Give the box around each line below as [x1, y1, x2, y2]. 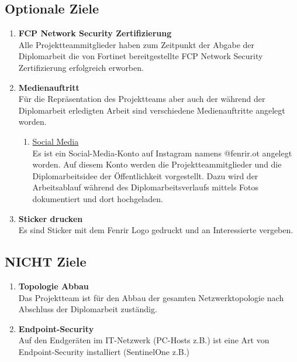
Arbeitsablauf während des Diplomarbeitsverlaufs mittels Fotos [32, 181, 259, 193]
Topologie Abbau [18, 279, 89, 292]
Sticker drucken [18, 212, 83, 224]
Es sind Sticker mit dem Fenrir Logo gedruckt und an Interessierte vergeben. [18, 224, 293, 236]
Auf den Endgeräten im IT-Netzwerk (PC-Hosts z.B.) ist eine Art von [18, 334, 270, 346]
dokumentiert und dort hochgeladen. [32, 192, 163, 204]
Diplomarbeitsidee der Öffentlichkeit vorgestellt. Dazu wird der [32, 169, 258, 182]
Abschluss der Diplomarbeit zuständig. [18, 303, 157, 315]
